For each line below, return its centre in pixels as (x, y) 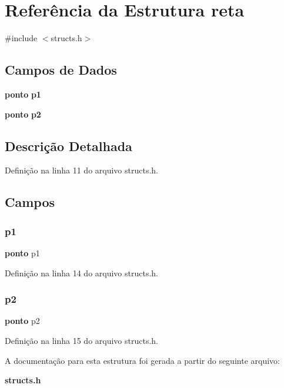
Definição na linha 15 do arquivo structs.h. (82, 340)
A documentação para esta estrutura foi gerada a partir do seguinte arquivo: (142, 360)
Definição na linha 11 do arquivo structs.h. (82, 170)
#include (21, 38)
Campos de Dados (61, 70)
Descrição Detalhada (69, 145)
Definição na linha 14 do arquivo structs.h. (82, 272)
